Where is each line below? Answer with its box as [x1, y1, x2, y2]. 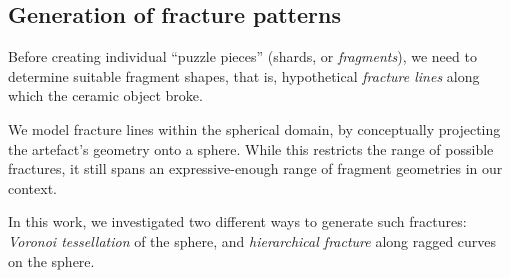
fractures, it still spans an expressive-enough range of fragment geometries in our [8, 158, 503, 179]
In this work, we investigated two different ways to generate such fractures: [8, 211, 467, 232]
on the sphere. [8, 250, 95, 271]
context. [8, 177, 57, 198]
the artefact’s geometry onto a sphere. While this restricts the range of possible [8, 138, 494, 159]
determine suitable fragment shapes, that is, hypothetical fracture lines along [8, 65, 480, 86]
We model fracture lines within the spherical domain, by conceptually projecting [8, 118, 501, 139]
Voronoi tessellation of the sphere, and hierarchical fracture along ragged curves [8, 230, 497, 251]
